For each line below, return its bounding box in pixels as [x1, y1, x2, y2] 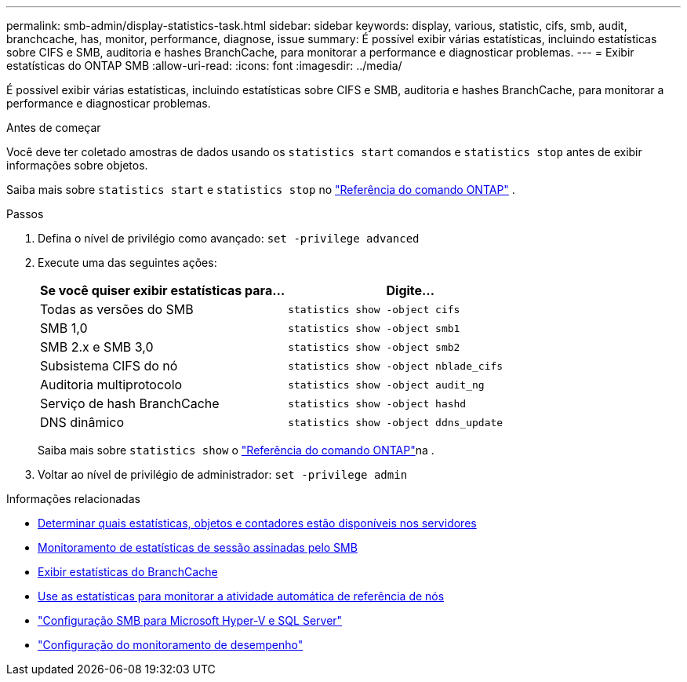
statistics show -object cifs [288, 303, 460, 315]
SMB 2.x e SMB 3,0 [40, 339, 154, 355]
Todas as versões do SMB [40, 301, 194, 317]
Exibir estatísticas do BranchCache [38, 565, 218, 578]
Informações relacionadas [6, 492, 140, 505]
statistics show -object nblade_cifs [288, 359, 503, 372]
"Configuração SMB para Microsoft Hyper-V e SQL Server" [38, 614, 343, 627]
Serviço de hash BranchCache [40, 396, 220, 411]
